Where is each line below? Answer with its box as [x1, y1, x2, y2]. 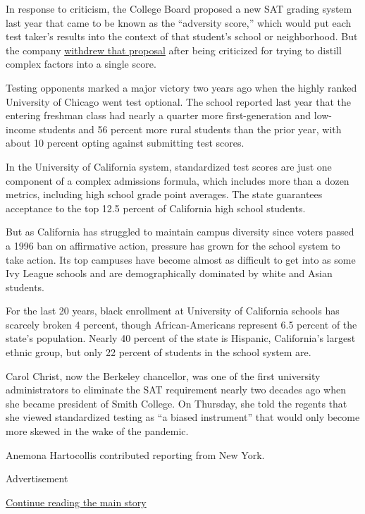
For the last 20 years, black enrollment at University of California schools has [6, 303, 340, 318]
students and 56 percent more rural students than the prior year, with [39, 121, 342, 136]
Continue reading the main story [6, 494, 147, 509]
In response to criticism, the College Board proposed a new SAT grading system [6, 1, 352, 16]
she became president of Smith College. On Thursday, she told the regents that [6, 396, 347, 410]
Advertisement [6, 471, 68, 486]
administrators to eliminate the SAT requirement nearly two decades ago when [6, 382, 347, 397]
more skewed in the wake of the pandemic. [6, 424, 189, 439]
